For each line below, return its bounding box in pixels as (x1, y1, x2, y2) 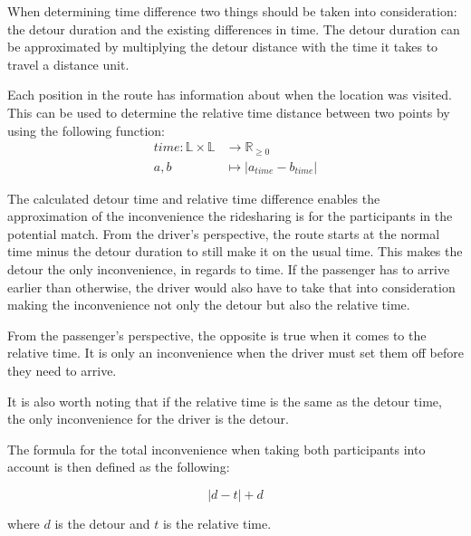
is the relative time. (162, 513, 272, 532)
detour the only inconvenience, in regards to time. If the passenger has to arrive (7, 260, 450, 279)
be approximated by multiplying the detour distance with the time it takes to (7, 37, 438, 56)
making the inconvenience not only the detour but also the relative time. (7, 295, 410, 314)
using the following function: (7, 120, 165, 139)
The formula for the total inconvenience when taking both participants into (7, 439, 426, 458)
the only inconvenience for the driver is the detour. (7, 409, 289, 428)
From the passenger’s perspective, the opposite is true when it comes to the (7, 325, 427, 344)
